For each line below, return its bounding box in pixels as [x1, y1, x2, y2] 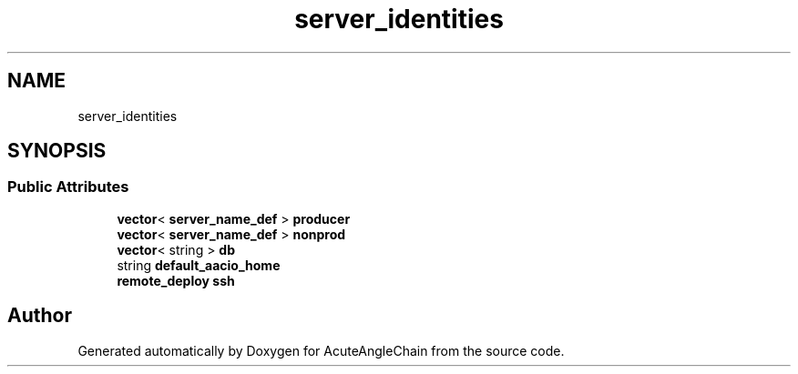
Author [7, 304, 72, 328]
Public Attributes [7, 177, 129, 197]
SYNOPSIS [7, 139, 107, 163]
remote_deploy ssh [117, 272, 235, 288]
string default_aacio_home [117, 257, 281, 273]
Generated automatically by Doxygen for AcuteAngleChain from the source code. [77, 342, 565, 359]
